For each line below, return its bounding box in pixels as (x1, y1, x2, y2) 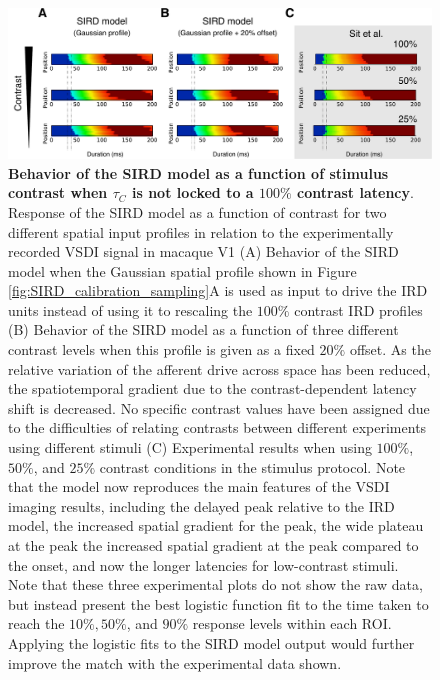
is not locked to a (131, 182, 254, 203)
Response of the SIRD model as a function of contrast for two (8, 201, 387, 222)
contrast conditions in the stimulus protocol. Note (99, 456, 406, 477)
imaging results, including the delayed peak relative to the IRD (8, 495, 395, 516)
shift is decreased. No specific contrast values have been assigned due (8, 397, 430, 418)
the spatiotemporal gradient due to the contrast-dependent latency (8, 378, 417, 399)
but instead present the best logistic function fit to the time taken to (8, 593, 429, 614)
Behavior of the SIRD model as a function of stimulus (8, 162, 389, 183)
